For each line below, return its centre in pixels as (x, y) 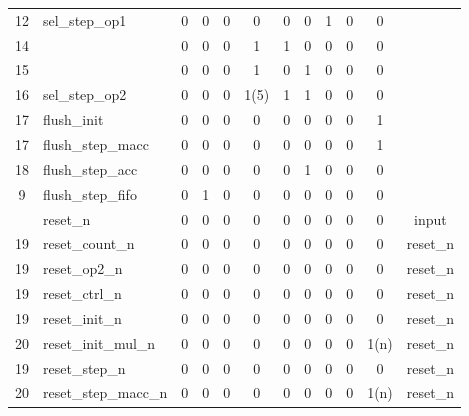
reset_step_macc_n (105, 392)
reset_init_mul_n (99, 342)
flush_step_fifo (90, 193)
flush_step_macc (96, 143)
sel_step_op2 (85, 94)
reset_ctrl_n (82, 293)
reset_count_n (89, 243)
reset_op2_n (83, 268)
